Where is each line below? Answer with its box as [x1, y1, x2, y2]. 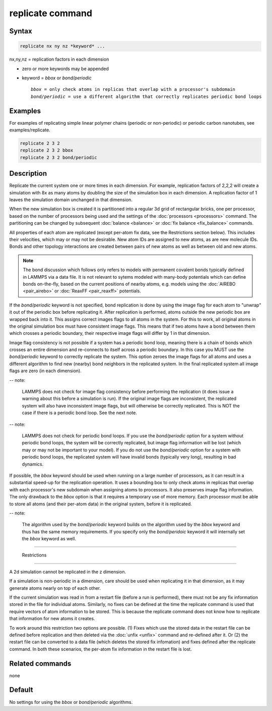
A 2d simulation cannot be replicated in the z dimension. [9, 569, 126, 575]
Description [9, 169, 47, 178]
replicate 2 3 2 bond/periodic [20, 155, 98, 160]
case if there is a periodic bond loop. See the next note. [22, 410, 138, 416]
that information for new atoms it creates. [9, 616, 95, 622]
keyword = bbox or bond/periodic [22, 75, 92, 81]
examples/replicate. [9, 127, 50, 133]
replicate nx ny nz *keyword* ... [20, 43, 105, 49]
